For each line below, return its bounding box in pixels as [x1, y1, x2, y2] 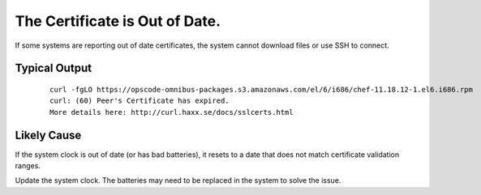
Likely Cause [15, 128, 82, 142]
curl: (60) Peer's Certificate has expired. [49, 96, 230, 105]
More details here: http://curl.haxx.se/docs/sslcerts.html [49, 108, 294, 117]
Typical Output [15, 61, 92, 75]
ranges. [15, 161, 41, 171]
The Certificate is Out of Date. [15, 12, 221, 30]
